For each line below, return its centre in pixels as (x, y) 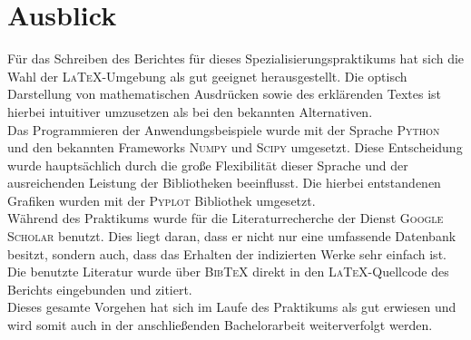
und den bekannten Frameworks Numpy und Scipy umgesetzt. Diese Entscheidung (235, 147)
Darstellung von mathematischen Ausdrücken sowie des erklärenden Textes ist (225, 94)
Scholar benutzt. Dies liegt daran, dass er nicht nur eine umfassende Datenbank (232, 236)
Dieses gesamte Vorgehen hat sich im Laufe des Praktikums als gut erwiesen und (232, 307)
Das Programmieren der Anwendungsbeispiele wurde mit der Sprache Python (224, 129)
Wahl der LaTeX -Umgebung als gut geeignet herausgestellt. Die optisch (207, 76)
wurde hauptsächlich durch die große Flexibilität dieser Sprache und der (208, 165)
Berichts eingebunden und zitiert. (100, 289)
